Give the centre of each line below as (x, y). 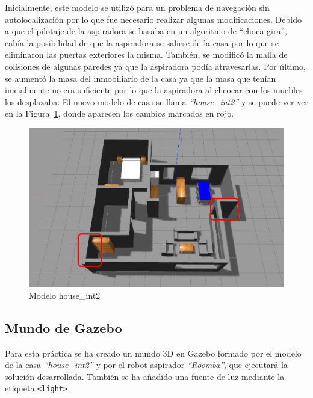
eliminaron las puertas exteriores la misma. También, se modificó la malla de (146, 54)
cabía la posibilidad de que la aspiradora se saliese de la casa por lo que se (142, 42)
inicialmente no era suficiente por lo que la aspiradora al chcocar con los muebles (154, 90)
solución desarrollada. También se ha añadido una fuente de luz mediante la (145, 376)
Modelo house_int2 (65, 295)
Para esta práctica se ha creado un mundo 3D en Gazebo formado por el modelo (153, 353)
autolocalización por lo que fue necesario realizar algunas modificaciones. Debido (153, 19)
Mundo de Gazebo (64, 327)
